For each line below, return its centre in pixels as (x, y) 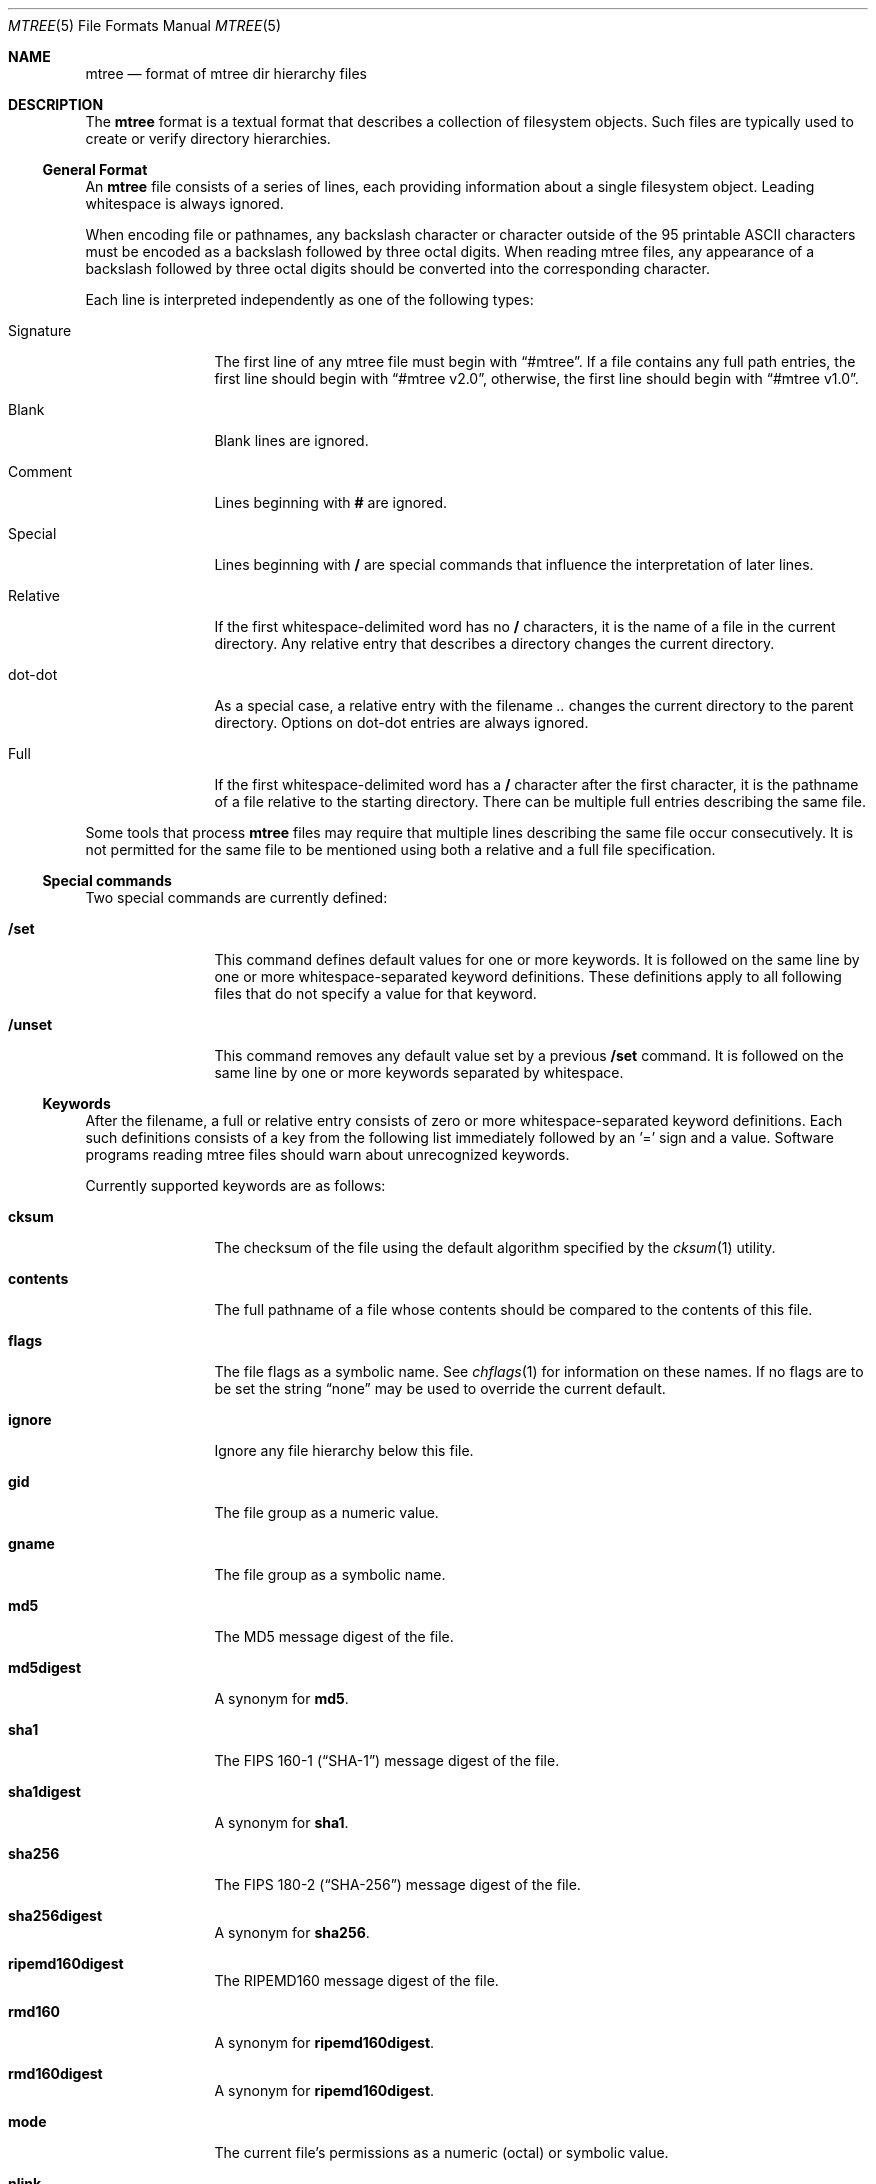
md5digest (45, 1667)
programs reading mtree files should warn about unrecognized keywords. (327, 1154)
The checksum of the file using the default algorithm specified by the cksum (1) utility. (495, 1247)
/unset (30, 1024)
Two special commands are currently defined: (236, 897)
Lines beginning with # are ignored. (331, 502)
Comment (40, 471)
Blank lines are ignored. (291, 440)
